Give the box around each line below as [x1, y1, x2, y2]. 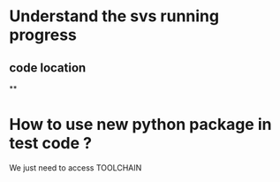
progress [9, 25, 77, 45]
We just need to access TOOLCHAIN [9, 162, 142, 173]
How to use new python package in [9, 115, 272, 134]
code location [9, 60, 87, 75]
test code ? [9, 133, 93, 154]
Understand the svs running [9, 6, 219, 27]
